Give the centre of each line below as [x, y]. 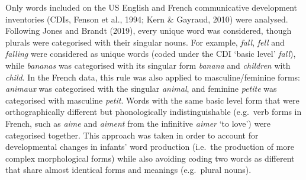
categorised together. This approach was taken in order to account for [132, 135]
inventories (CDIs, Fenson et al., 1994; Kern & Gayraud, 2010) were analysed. [147, 19]
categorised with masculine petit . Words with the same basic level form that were [152, 100]
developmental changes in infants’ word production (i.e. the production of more [150, 147]
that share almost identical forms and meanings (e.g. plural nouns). [128, 170]
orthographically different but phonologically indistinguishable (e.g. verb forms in [154, 112]
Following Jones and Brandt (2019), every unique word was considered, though [149, 30]
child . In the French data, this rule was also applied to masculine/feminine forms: [153, 77]
